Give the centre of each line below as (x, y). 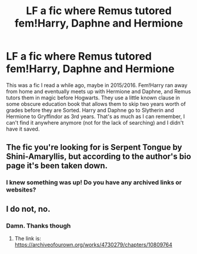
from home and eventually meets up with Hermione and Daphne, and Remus (98, 91)
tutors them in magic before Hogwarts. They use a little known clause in (93, 98)
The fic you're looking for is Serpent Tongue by (94, 147)
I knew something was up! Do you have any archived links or (94, 182)
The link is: (28, 238)
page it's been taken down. (57, 166)
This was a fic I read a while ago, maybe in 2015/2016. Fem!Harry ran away (97, 85)
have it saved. (23, 129)
